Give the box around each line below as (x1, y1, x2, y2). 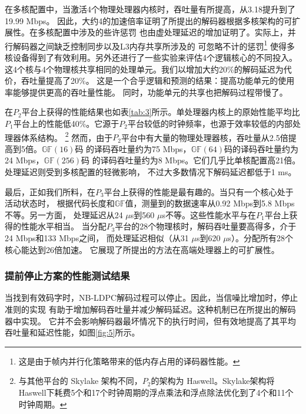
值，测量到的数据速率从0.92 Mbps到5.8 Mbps (125, 197, 295, 209)
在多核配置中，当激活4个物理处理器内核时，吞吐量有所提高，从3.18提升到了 (5, 3, 295, 15)
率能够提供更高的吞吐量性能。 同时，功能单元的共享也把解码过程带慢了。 (5, 86, 288, 98)
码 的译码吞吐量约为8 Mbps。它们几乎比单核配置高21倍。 (81, 154, 301, 166)
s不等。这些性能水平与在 (162, 208, 256, 221)
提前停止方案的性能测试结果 (5, 268, 130, 283)
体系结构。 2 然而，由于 (21, 129, 113, 143)
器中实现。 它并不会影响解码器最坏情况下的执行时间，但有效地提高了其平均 (5, 314, 296, 327)
